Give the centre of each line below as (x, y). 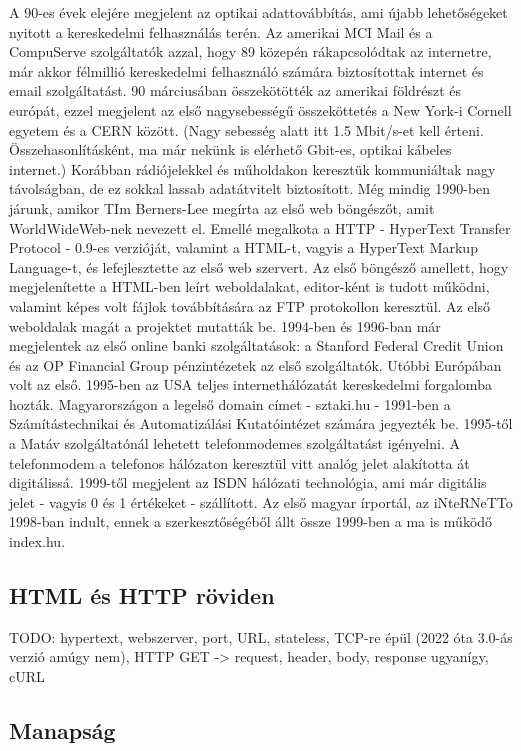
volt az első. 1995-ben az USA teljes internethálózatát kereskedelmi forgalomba (250, 384)
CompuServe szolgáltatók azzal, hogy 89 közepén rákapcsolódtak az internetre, (250, 51)
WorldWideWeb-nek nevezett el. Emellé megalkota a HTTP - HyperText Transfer (260, 227)
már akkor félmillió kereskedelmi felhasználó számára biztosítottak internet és (246, 70)
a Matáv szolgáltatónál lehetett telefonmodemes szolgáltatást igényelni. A (234, 443)
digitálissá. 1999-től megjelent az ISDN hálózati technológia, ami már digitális (248, 482)
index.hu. (37, 541)
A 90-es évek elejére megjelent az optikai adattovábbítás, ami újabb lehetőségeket (258, 12)
